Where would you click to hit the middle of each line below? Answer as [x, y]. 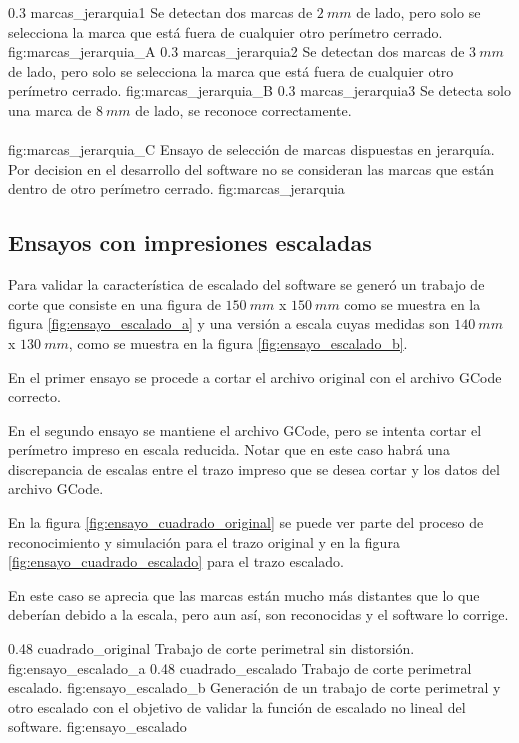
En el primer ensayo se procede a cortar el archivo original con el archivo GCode [255, 376]
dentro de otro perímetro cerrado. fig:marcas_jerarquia [176, 188]
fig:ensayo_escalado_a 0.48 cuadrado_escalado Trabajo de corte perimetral [240, 667]
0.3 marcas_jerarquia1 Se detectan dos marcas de [160, 12]
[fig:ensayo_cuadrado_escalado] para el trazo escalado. [176, 561]
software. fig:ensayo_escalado [97, 726]
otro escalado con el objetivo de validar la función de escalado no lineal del [237, 706]
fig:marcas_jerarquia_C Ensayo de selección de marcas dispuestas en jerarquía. [251, 149]
